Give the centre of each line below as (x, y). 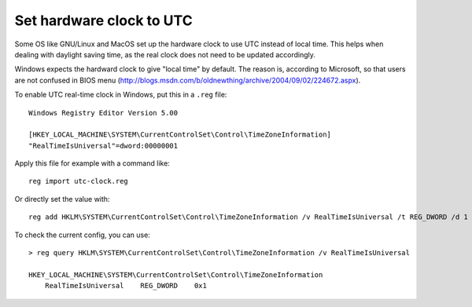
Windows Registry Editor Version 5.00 (103, 113)
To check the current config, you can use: (83, 235)
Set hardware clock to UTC (103, 20)
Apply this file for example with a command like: (92, 163)
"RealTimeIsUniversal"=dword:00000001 (103, 146)
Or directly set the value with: (62, 199)
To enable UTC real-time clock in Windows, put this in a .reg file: (121, 95)
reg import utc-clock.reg (79, 181)
